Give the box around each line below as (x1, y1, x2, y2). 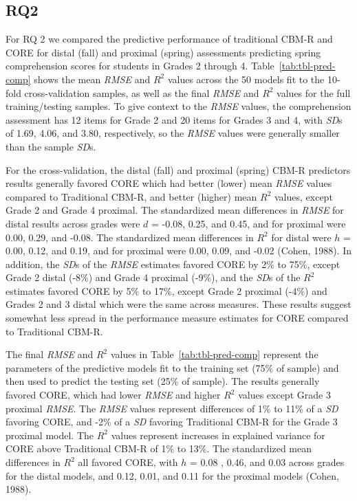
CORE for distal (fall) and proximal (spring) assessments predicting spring (6, 45, 321, 59)
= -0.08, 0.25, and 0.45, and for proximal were (151, 216, 346, 230)
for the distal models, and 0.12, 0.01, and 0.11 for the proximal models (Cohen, (6, 468, 339, 482)
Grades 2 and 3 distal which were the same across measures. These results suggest (6, 297, 351, 311)
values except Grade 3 (238, 388, 331, 402)
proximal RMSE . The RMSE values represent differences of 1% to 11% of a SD (6, 401, 338, 415)
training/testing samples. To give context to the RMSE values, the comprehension (6, 99, 351, 113)
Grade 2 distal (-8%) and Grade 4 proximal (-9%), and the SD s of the (6, 270, 301, 285)
